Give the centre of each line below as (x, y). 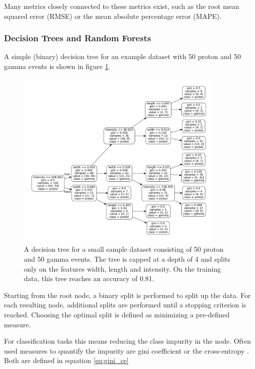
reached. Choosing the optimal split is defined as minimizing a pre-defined (117, 314)
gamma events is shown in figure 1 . (57, 66)
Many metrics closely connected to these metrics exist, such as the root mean (122, 6)
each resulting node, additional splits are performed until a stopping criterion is (125, 305)
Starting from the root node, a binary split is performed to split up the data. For (127, 295)
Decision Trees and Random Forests (78, 38)
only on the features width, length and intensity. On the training (123, 268)
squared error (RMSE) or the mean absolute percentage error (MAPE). (113, 16)
